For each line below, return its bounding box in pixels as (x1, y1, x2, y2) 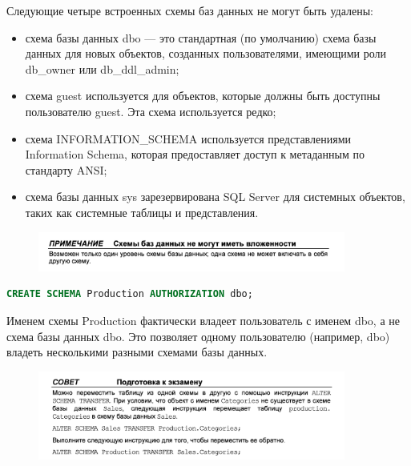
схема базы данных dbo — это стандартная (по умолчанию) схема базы (25, 29, 377, 46)
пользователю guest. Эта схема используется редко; (25, 102, 276, 119)
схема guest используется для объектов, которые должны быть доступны (25, 87, 381, 104)
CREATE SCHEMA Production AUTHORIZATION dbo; (6, 288, 253, 300)
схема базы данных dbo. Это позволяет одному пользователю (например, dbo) (6, 327, 390, 344)
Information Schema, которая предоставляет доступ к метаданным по (25, 146, 365, 163)
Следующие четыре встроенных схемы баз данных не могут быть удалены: (6, 2, 373, 18)
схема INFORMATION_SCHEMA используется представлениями (25, 130, 352, 147)
